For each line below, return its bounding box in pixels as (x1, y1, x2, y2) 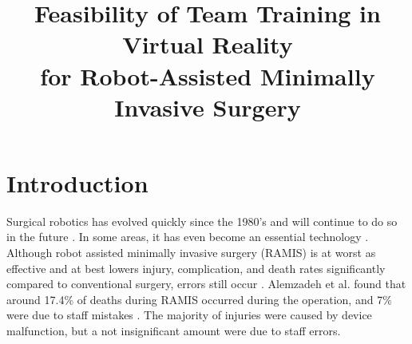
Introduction (6, 166, 149, 199)
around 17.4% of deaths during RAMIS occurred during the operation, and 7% (6, 291, 392, 307)
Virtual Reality (122, 28, 293, 61)
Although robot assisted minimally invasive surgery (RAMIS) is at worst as (6, 244, 376, 261)
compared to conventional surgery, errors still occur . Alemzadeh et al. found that (6, 275, 406, 292)
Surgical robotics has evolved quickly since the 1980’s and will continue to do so (6, 212, 398, 229)
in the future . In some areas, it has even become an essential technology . (6, 228, 369, 245)
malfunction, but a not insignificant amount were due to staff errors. (6, 322, 341, 339)
